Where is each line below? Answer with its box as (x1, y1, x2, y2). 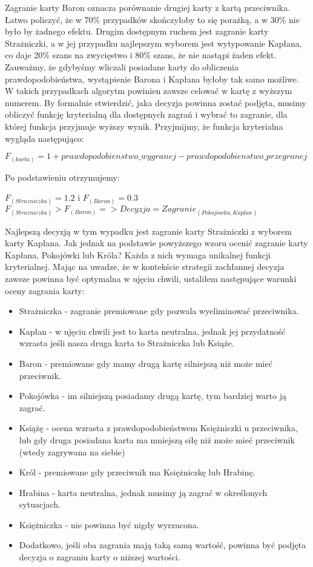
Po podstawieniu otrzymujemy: (5, 170, 120, 183)
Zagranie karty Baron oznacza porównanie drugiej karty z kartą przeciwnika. (5, 1, 291, 13)
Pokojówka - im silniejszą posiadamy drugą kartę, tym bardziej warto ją (19, 389, 286, 402)
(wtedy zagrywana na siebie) (19, 445, 125, 458)
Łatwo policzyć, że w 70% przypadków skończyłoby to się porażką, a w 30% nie (5, 13, 300, 25)
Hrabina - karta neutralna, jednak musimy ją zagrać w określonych (19, 486, 268, 498)
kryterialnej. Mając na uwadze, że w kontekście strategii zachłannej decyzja (5, 260, 285, 273)
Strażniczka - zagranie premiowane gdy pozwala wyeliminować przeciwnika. (19, 304, 299, 317)
